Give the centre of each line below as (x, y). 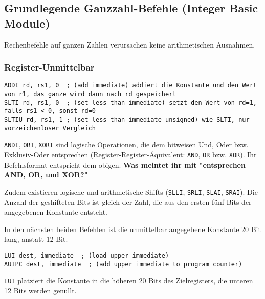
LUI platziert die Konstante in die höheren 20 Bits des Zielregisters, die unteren (129, 280)
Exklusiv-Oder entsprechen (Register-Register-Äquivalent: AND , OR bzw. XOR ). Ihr (130, 154)
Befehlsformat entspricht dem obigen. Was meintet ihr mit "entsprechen (125, 164)
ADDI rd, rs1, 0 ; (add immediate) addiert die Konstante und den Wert (130, 86)
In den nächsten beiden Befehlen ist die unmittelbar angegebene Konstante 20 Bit (132, 229)
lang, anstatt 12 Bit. (36, 239)
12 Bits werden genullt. (40, 290)
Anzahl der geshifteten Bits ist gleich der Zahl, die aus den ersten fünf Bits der (128, 202)
